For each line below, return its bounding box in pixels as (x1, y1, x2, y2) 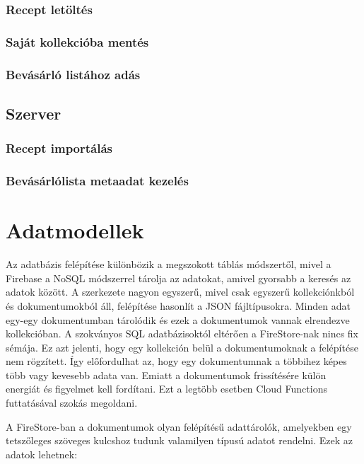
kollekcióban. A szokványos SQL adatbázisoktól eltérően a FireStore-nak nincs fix (6, 326, 358, 341)
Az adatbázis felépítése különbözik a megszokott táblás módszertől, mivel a (6, 257, 331, 272)
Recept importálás (6, 139, 113, 157)
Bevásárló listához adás (6, 65, 141, 83)
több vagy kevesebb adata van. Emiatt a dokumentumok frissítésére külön (6, 367, 327, 382)
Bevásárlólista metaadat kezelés (6, 172, 189, 190)
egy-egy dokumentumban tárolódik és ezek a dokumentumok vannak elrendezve (6, 312, 350, 327)
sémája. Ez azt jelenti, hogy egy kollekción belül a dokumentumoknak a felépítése (6, 340, 358, 354)
